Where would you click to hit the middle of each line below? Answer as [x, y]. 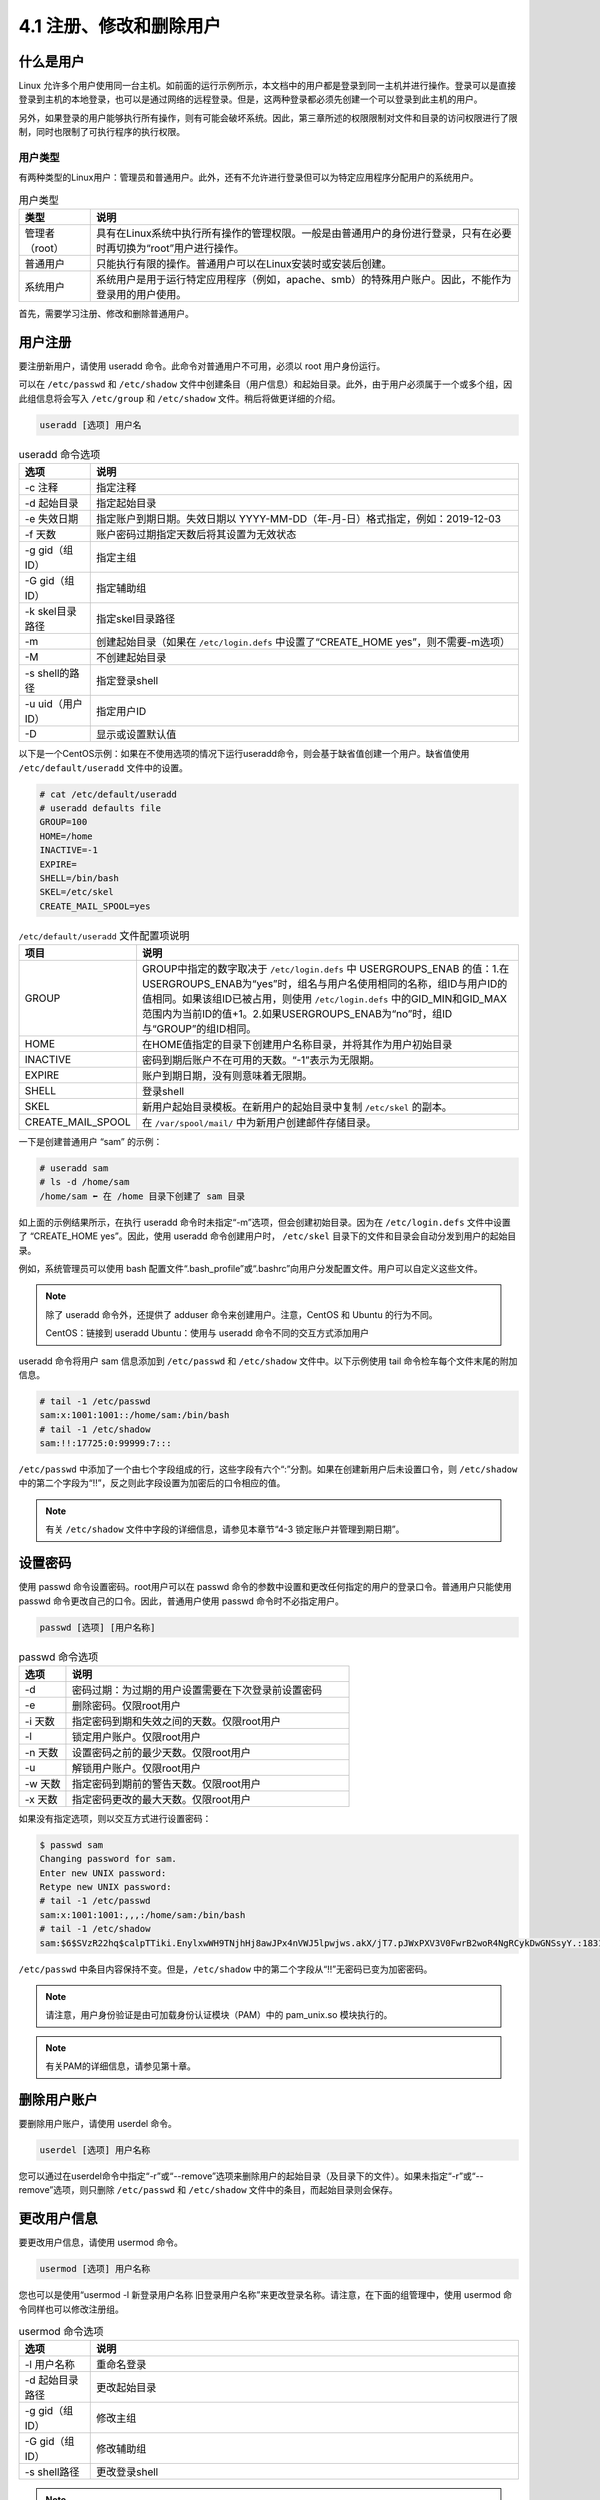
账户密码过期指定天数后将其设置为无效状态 [196, 535]
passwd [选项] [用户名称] [97, 1627]
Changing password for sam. [108, 1859]
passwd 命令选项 [58, 1657]
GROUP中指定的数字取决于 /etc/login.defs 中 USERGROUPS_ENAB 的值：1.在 [325, 969]
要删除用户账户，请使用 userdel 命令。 [97, 2124]
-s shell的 [47, 673]
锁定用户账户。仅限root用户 [136, 1737]
